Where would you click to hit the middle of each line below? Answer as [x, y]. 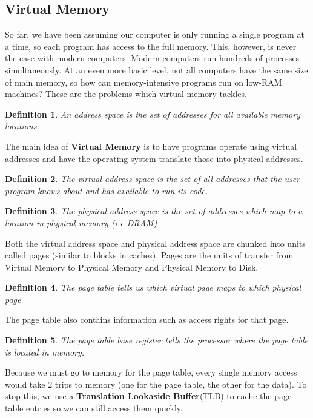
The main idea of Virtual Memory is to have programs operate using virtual [151, 146]
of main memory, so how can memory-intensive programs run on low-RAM [143, 82]
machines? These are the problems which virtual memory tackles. [126, 94]
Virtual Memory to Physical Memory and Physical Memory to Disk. [132, 267]
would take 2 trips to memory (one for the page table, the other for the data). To [156, 384]
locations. [22, 126]
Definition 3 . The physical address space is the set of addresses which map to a [154, 211]
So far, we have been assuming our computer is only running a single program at [155, 34]
